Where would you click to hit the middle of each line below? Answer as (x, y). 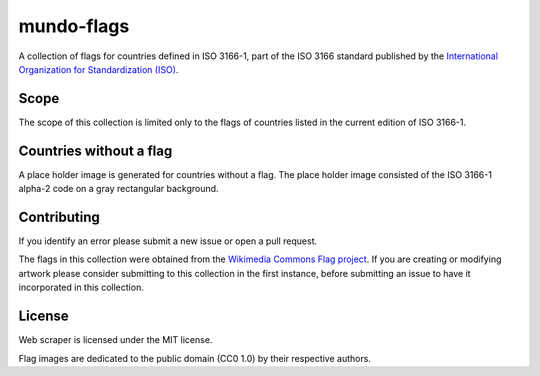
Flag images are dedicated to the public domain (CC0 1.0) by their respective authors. (195, 358)
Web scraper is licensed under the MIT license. (115, 340)
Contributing (59, 216)
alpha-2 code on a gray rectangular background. (118, 189)
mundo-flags (74, 26)
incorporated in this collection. (81, 287)
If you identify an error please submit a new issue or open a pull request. (168, 241)
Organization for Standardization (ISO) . (98, 69)
